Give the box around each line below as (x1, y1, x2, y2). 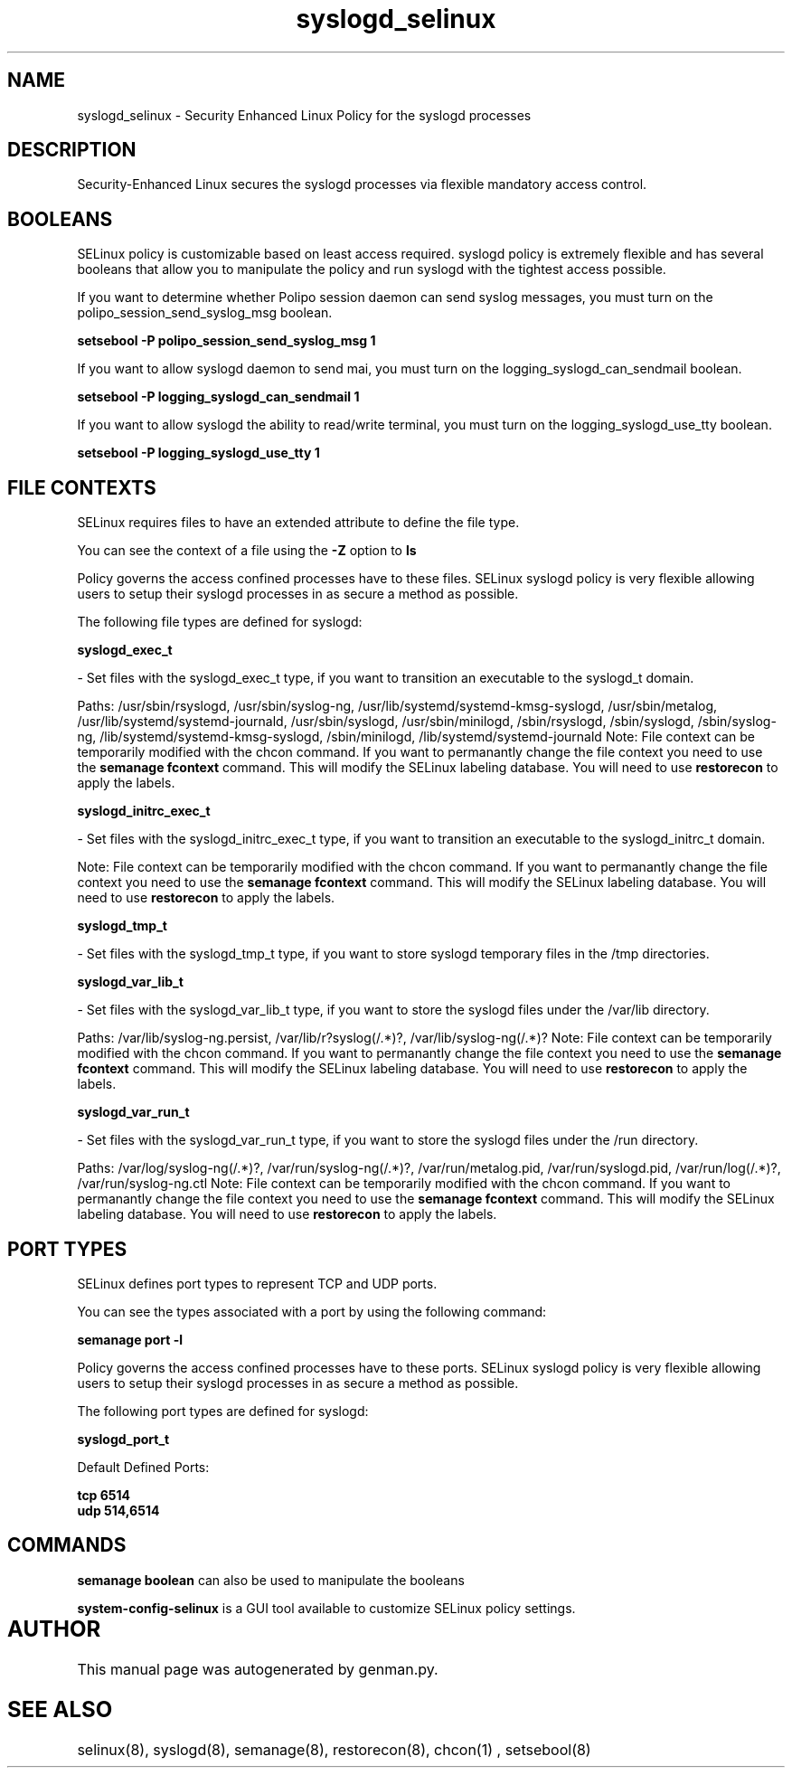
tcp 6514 (77, 1487, 131, 1503)
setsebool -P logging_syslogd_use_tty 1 (77, 445, 320, 461)
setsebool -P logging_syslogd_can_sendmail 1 (77, 389, 360, 405)
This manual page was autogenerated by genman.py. (77, 1659, 438, 1678)
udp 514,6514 (77, 1502, 160, 1518)
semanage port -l (77, 1331, 183, 1347)
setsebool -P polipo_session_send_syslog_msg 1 (77, 333, 376, 349)
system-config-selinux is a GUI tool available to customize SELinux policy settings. (77, 1600, 576, 1616)
